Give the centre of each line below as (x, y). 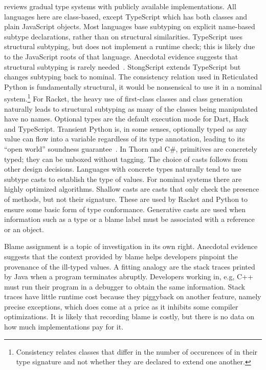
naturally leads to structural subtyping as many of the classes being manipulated (131, 108)
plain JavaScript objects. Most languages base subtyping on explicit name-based (130, 26)
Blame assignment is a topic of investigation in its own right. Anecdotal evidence (131, 246)
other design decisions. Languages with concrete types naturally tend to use (123, 169)
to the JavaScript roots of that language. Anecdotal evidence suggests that (121, 56)
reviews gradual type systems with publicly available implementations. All (120, 6)
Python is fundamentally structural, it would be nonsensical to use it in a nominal (133, 86)
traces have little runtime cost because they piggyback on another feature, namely (133, 296)
